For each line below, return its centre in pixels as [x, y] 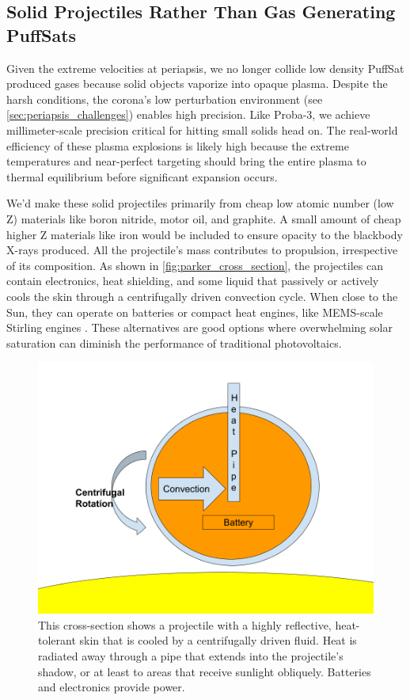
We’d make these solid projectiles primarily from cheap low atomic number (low [200, 203]
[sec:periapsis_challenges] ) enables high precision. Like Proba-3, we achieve [188, 114]
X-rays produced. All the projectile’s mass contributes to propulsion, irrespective [202, 250]
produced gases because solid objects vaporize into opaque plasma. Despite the [197, 84]
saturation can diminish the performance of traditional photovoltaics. [174, 342]
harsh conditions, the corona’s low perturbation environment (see [165, 99]
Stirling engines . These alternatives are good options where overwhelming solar [199, 327]
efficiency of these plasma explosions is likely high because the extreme [178, 145]
